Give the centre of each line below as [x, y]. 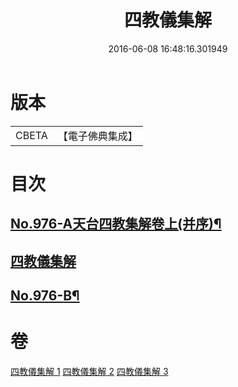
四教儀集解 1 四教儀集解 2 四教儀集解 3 [89, 371]
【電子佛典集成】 [97, 136]
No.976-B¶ [45, 296]
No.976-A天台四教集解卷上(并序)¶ [116, 224]
